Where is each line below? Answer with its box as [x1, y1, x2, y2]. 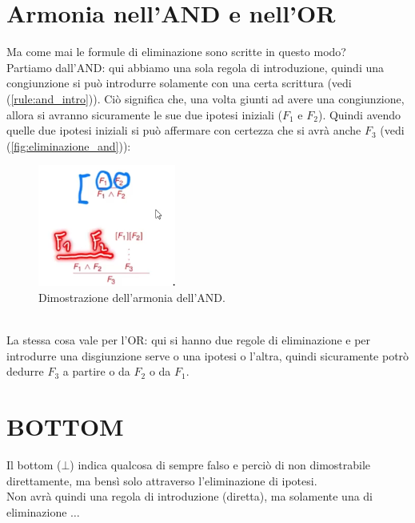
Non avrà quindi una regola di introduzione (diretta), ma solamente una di [6, 488, 373, 505]
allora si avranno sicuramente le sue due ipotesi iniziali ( [6, 106, 282, 123]
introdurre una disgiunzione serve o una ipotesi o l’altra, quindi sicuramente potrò [6, 347, 409, 364]
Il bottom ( [6, 456, 62, 473]
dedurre [6, 363, 44, 380]
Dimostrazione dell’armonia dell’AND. [38, 288, 225, 305]
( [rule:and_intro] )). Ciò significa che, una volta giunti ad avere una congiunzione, [6, 90, 405, 107]
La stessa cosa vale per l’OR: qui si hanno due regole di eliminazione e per [6, 332, 371, 348]
